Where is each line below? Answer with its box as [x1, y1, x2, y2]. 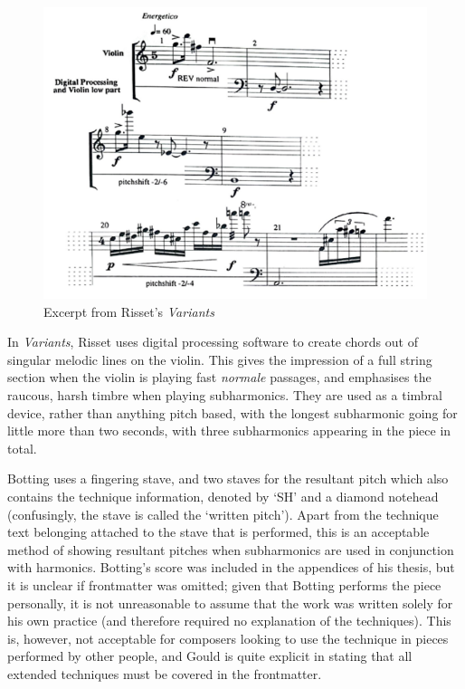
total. [7, 438, 37, 457]
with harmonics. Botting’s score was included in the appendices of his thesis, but [7, 558, 455, 577]
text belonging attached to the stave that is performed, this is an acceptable [7, 522, 430, 541]
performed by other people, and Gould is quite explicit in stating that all [7, 646, 413, 665]
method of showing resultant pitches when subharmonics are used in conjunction [7, 540, 454, 559]
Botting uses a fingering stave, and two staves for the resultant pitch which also [7, 469, 449, 488]
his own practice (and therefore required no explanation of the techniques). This [7, 611, 451, 630]
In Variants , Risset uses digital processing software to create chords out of [7, 332, 418, 351]
